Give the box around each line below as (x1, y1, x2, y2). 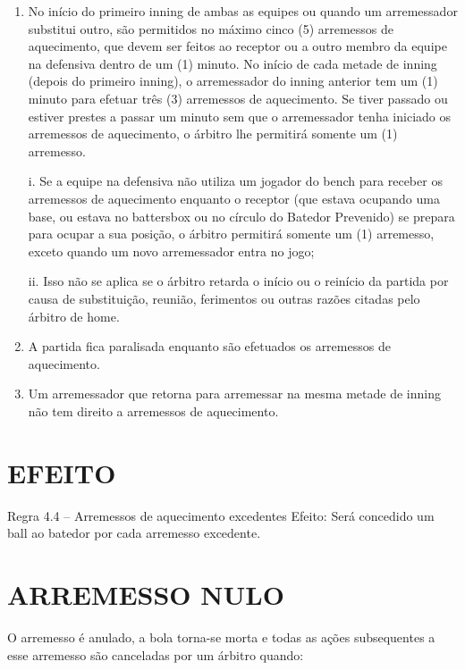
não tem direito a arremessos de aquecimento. (28, 401, 279, 420)
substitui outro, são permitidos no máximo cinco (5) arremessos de (28, 19, 394, 38)
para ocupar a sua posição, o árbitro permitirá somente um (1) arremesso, (28, 224, 435, 243)
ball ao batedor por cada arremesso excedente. (7, 523, 261, 542)
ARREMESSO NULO (7, 575, 284, 612)
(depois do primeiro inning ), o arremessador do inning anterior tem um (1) (28, 71, 438, 90)
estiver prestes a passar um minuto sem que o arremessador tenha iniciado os (28, 106, 451, 125)
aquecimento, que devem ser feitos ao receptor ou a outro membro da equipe (28, 37, 447, 55)
